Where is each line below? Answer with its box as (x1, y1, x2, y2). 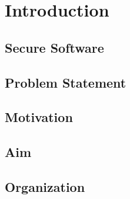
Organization (5, 177, 85, 195)
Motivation (5, 108, 73, 126)
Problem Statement (5, 73, 126, 91)
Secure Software (5, 38, 104, 56)
